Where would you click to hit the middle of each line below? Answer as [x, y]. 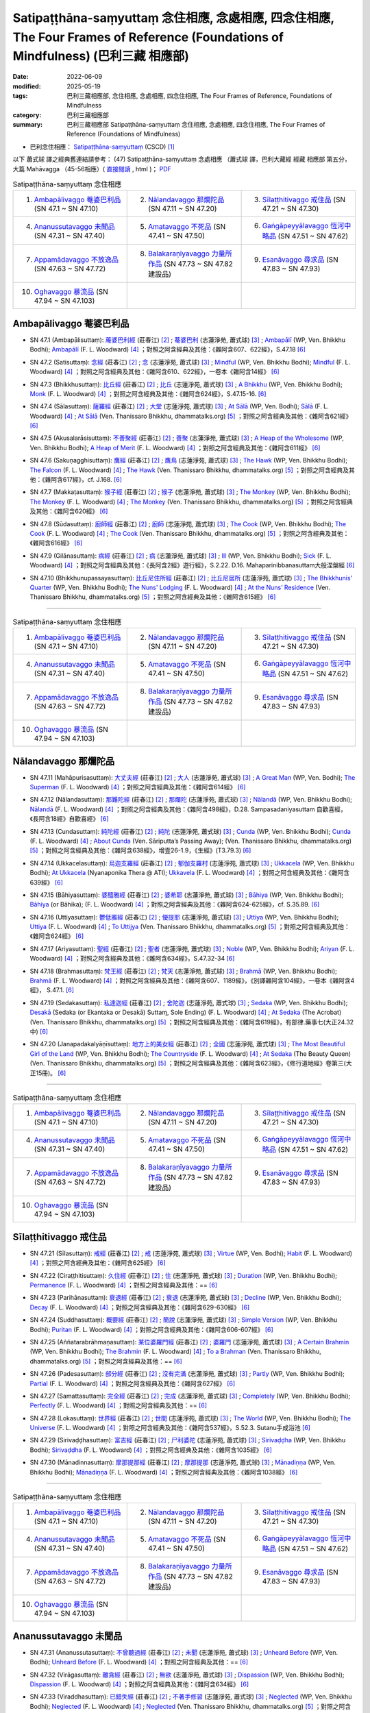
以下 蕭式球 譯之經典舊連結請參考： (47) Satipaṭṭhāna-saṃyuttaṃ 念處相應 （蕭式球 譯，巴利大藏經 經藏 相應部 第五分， [182, 159]
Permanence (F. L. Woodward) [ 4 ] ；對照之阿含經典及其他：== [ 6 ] [124, 1285]
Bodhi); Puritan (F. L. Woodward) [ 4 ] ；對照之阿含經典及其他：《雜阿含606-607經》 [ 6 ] [151, 1329]
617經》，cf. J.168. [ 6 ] [92, 480]
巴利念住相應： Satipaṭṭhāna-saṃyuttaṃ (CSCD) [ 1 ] [102, 147]
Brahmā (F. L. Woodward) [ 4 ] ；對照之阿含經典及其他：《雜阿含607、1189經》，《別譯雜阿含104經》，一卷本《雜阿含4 [192, 981]
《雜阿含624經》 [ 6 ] [57, 936]
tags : [20, 95]
